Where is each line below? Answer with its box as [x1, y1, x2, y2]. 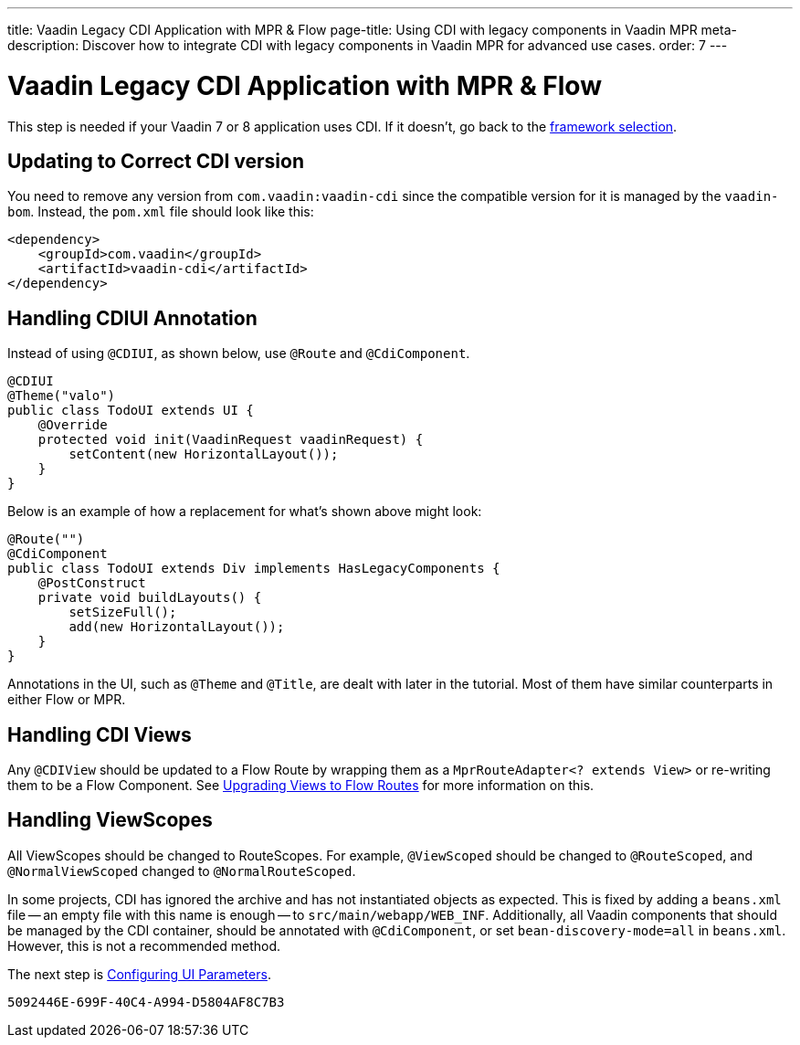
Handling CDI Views [7, 723, 192, 746]
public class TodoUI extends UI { [7, 403, 254, 418]
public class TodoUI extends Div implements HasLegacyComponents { [7, 561, 500, 576]
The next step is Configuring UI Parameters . [7, 966, 271, 982]
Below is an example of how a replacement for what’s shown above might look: [7, 503, 482, 520]
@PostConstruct [37, 575, 146, 591]
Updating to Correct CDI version [7, 149, 305, 173]
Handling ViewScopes [7, 808, 213, 832]
